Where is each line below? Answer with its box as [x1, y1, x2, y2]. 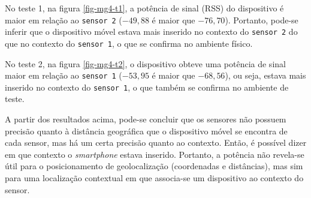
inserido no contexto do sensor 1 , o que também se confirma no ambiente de [5, 80, 289, 93]
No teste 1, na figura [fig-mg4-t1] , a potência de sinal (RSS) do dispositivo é [5, 2, 284, 14]
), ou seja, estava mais [225, 69, 306, 82]
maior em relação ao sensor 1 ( [5, 69, 122, 82]
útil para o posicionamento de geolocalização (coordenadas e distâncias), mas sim [5, 160, 303, 172]
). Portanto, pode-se [225, 13, 298, 26]
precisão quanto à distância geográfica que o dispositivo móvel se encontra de [5, 124, 288, 137]
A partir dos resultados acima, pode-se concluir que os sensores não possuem [5, 113, 286, 125]
